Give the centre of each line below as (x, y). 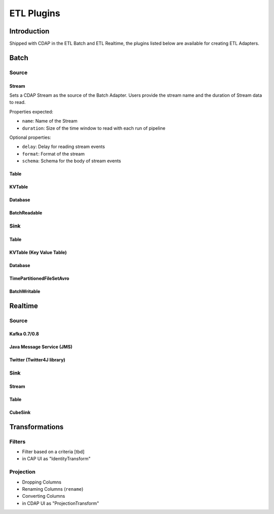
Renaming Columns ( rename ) (53, 489)
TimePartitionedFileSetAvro (39, 278)
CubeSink (20, 412)
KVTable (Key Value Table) (38, 252)
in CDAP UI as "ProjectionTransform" (60, 503)
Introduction (29, 31)
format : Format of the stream (53, 154)
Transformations (37, 427)
